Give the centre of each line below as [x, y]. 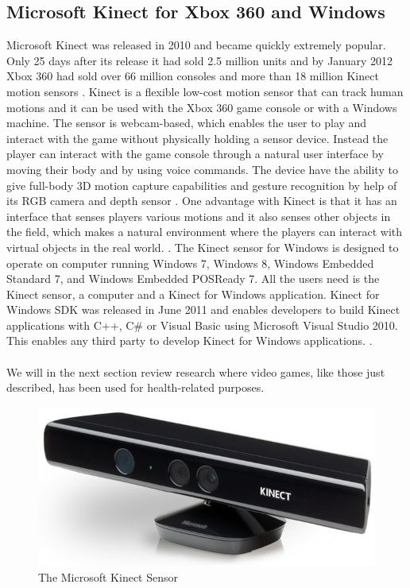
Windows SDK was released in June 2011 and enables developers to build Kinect [203, 309]
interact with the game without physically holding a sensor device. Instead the [197, 138]
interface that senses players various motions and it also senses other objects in [199, 216]
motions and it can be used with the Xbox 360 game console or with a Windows [202, 107]
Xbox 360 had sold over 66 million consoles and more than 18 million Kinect [193, 76]
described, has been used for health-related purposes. [135, 387]
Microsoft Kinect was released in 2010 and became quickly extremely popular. [196, 45]
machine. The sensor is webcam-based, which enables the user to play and [187, 123]
